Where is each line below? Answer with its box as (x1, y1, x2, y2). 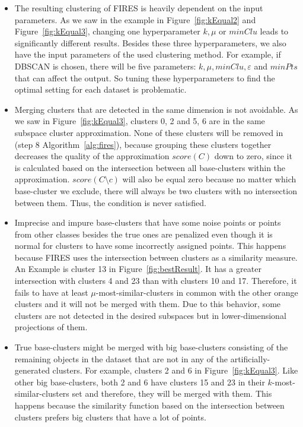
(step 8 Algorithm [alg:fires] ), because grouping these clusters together (14, 138, 272, 150)
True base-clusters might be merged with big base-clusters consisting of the (14, 341, 288, 353)
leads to (260, 25, 289, 37)
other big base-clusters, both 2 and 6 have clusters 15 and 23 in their (14, 375, 265, 388)
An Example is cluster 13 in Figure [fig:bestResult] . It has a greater (14, 262, 261, 275)
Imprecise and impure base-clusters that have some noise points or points (14, 216, 281, 229)
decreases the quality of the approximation (14, 150, 170, 162)
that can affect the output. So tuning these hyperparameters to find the (14, 71, 275, 84)
